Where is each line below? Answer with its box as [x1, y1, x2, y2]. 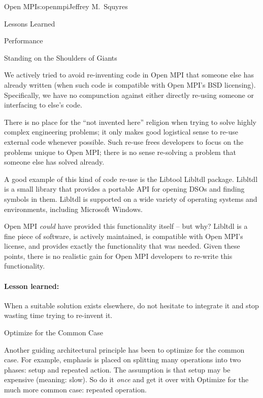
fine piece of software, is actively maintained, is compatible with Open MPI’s [4, 230, 243, 241]
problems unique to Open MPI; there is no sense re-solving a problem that [4, 146, 236, 157]
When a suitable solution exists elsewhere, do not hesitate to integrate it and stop [4, 300, 259, 310]
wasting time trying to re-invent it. [4, 310, 113, 321]
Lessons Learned [4, 18, 55, 29]
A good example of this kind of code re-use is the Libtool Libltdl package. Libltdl [4, 173, 258, 184]
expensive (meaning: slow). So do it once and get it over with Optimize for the [4, 374, 249, 385]
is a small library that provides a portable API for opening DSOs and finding [4, 183, 245, 194]
